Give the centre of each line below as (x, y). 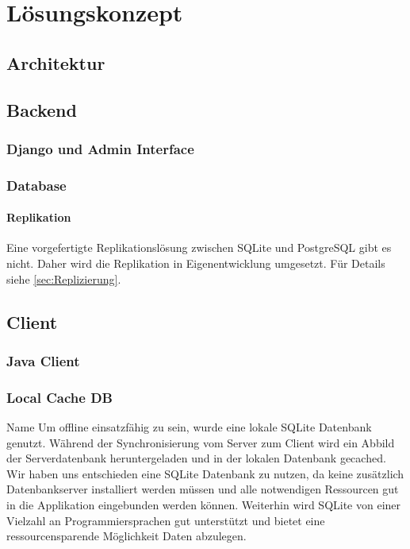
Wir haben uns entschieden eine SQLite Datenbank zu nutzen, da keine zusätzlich (205, 473)
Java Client (43, 360)
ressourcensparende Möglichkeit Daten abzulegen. (126, 536)
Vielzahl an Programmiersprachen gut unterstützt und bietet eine (166, 520)
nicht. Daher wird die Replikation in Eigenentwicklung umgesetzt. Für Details (196, 263)
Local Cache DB (59, 397)
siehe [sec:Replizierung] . (64, 278)
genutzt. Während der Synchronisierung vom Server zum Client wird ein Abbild (201, 442)
